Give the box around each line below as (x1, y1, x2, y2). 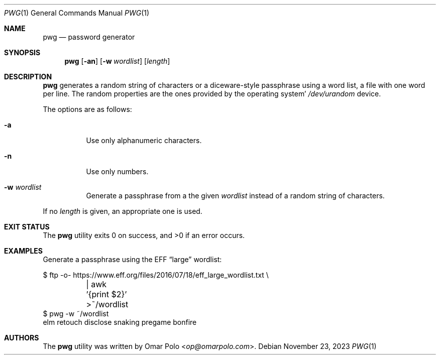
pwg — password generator (43, 33, 135, 41)
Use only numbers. (86, 167, 149, 176)
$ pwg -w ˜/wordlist (43, 309, 109, 318)
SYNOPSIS (4, 48, 41, 57)
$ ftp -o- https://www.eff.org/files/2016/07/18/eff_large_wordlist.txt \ (43, 271, 269, 279)
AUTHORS (4, 333, 39, 342)
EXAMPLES (4, 247, 43, 255)
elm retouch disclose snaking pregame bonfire (43, 318, 197, 326)
